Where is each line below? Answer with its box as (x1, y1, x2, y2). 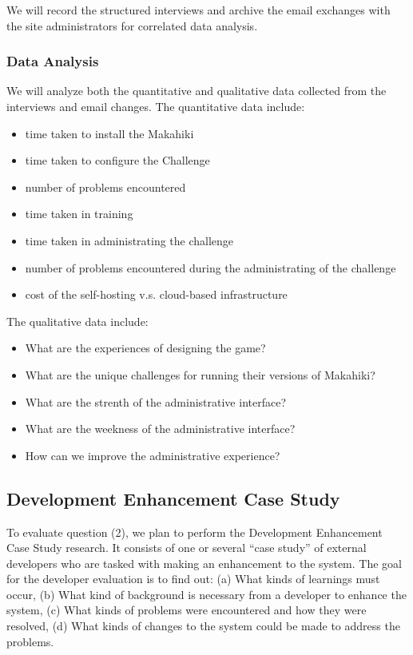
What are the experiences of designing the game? (25, 339, 266, 356)
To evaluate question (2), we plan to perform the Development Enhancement (6, 523, 383, 540)
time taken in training (25, 205, 133, 222)
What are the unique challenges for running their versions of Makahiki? (25, 366, 375, 383)
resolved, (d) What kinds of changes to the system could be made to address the (6, 617, 400, 634)
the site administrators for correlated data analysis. (6, 17, 258, 34)
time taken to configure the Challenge (25, 152, 210, 169)
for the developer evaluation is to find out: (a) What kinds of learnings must (6, 570, 380, 587)
